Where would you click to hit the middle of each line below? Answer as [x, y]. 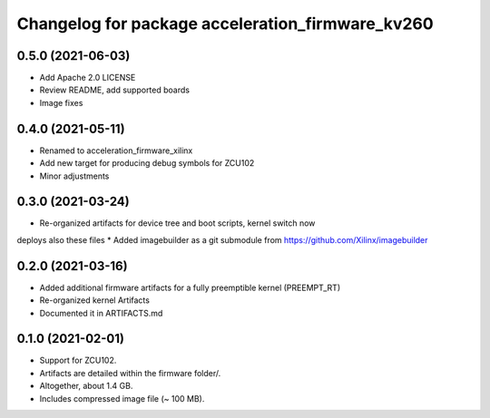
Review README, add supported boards [115, 90]
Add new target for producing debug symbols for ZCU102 [147, 163]
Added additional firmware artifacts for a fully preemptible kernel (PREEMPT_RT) [190, 287]
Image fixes [61, 102]
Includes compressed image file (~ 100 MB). [122, 398]
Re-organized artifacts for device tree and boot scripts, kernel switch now [177, 223]
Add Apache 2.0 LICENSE [88, 78]
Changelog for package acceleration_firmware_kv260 [225, 24]
